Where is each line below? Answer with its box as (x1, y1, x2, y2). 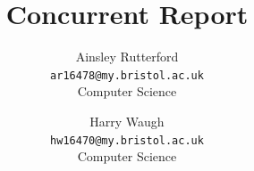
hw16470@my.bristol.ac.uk (50, 134, 204, 147)
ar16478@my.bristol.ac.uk (50, 69, 204, 82)
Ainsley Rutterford (75, 47, 179, 66)
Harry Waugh (89, 111, 165, 130)
